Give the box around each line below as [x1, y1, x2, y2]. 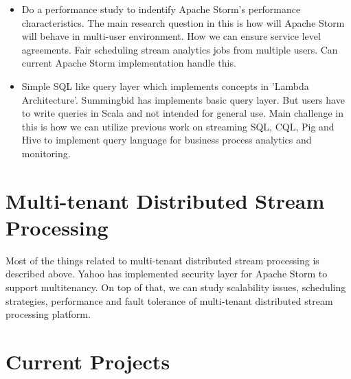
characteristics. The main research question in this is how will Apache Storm [21, 15, 345, 30]
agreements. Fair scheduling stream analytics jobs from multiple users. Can [21, 42, 338, 56]
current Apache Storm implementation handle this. [21, 56, 236, 70]
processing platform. [5, 307, 91, 321]
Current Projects [5, 347, 170, 375]
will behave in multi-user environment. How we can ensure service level [21, 29, 321, 43]
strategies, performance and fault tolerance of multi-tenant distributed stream [5, 293, 333, 308]
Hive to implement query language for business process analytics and [21, 133, 312, 147]
